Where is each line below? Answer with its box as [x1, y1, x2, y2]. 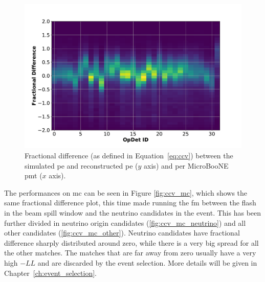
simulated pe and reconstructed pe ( [25, 160, 138, 171]
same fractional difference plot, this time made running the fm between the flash [4, 197, 256, 208]
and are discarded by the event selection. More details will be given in [37, 257, 257, 268]
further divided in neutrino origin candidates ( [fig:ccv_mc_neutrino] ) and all [4, 217, 246, 228]
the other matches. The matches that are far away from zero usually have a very [4, 247, 256, 258]
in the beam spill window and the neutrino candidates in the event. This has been [4, 207, 261, 218]
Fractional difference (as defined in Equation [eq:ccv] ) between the [25, 150, 233, 160]
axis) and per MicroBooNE [144, 160, 229, 171]
